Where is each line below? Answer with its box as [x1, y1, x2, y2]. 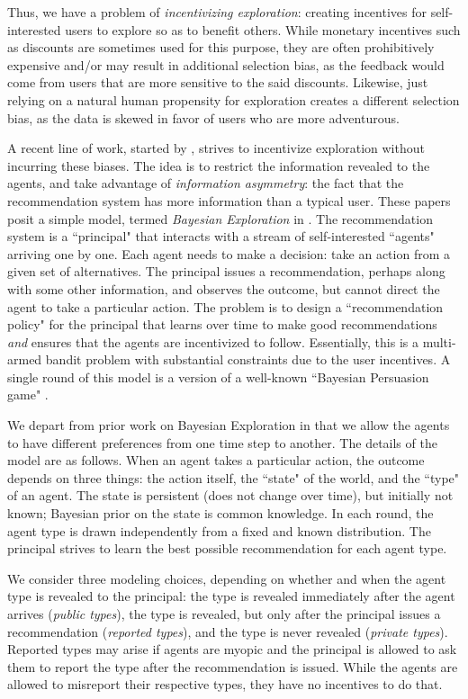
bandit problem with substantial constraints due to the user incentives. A [45, 350, 451, 369]
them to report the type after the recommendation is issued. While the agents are [7, 657, 458, 676]
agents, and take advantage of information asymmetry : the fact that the [7, 174, 404, 193]
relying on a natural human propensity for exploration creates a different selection [7, 90, 460, 109]
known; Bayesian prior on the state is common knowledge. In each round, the [7, 504, 434, 523]
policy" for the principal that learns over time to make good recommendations [7, 315, 437, 334]
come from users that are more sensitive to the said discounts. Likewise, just [7, 73, 428, 92]
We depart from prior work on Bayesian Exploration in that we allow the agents [7, 416, 450, 435]
